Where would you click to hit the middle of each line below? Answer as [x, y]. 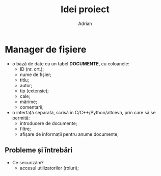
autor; [26, 85]
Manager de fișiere [46, 49]
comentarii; [32, 107]
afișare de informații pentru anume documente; [69, 134]
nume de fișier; [36, 74]
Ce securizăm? [28, 162]
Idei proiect [85, 9]
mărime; [29, 102]
